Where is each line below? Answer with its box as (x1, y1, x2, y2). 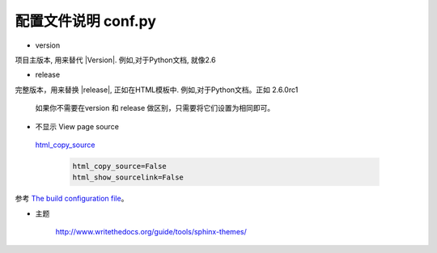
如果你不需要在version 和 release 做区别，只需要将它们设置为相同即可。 (35, 103, 275, 113)
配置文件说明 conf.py (15, 12, 157, 30)
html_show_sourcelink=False (72, 173, 184, 182)
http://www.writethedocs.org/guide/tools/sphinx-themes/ (55, 227, 247, 237)
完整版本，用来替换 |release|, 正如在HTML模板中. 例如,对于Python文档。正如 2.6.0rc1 (15, 85, 299, 95)
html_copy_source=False (72, 162, 168, 171)
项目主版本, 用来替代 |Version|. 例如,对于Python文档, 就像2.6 (15, 55, 216, 65)
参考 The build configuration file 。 (15, 194, 129, 204)
